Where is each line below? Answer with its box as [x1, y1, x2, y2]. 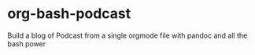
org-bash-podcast [7, 5, 131, 23]
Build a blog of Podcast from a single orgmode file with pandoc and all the [7, 31, 248, 40]
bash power [7, 38, 46, 48]
